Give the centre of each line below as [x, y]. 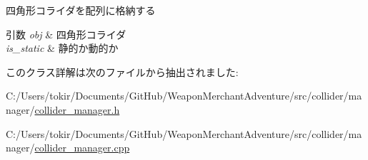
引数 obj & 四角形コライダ [66, 34]
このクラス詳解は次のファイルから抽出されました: [122, 71]
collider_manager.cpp [82, 148]
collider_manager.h [77, 109]
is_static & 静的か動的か [62, 48]
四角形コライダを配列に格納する [81, 10]
